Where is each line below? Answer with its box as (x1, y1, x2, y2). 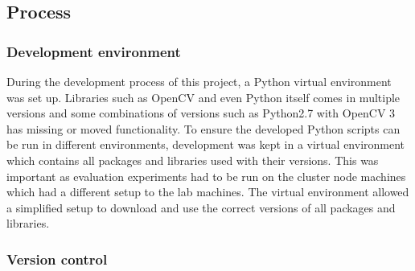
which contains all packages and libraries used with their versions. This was (6, 151, 379, 168)
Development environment (6, 41, 181, 61)
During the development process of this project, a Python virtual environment (6, 73, 392, 89)
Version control (6, 248, 108, 269)
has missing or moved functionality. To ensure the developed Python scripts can (6, 120, 401, 137)
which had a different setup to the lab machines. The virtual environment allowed (6, 183, 409, 200)
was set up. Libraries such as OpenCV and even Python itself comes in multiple (6, 88, 401, 105)
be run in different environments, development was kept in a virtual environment (6, 136, 405, 153)
